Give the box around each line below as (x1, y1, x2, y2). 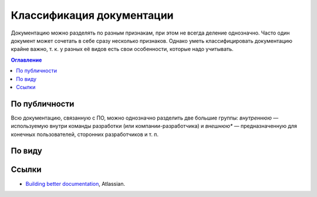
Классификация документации (11, 9, 174, 22)
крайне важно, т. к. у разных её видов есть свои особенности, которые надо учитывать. (11, 46, 234, 53)
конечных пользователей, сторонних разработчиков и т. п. (11, 131, 158, 138)
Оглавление (11, 56, 42, 63)
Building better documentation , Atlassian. (25, 180, 126, 187)
